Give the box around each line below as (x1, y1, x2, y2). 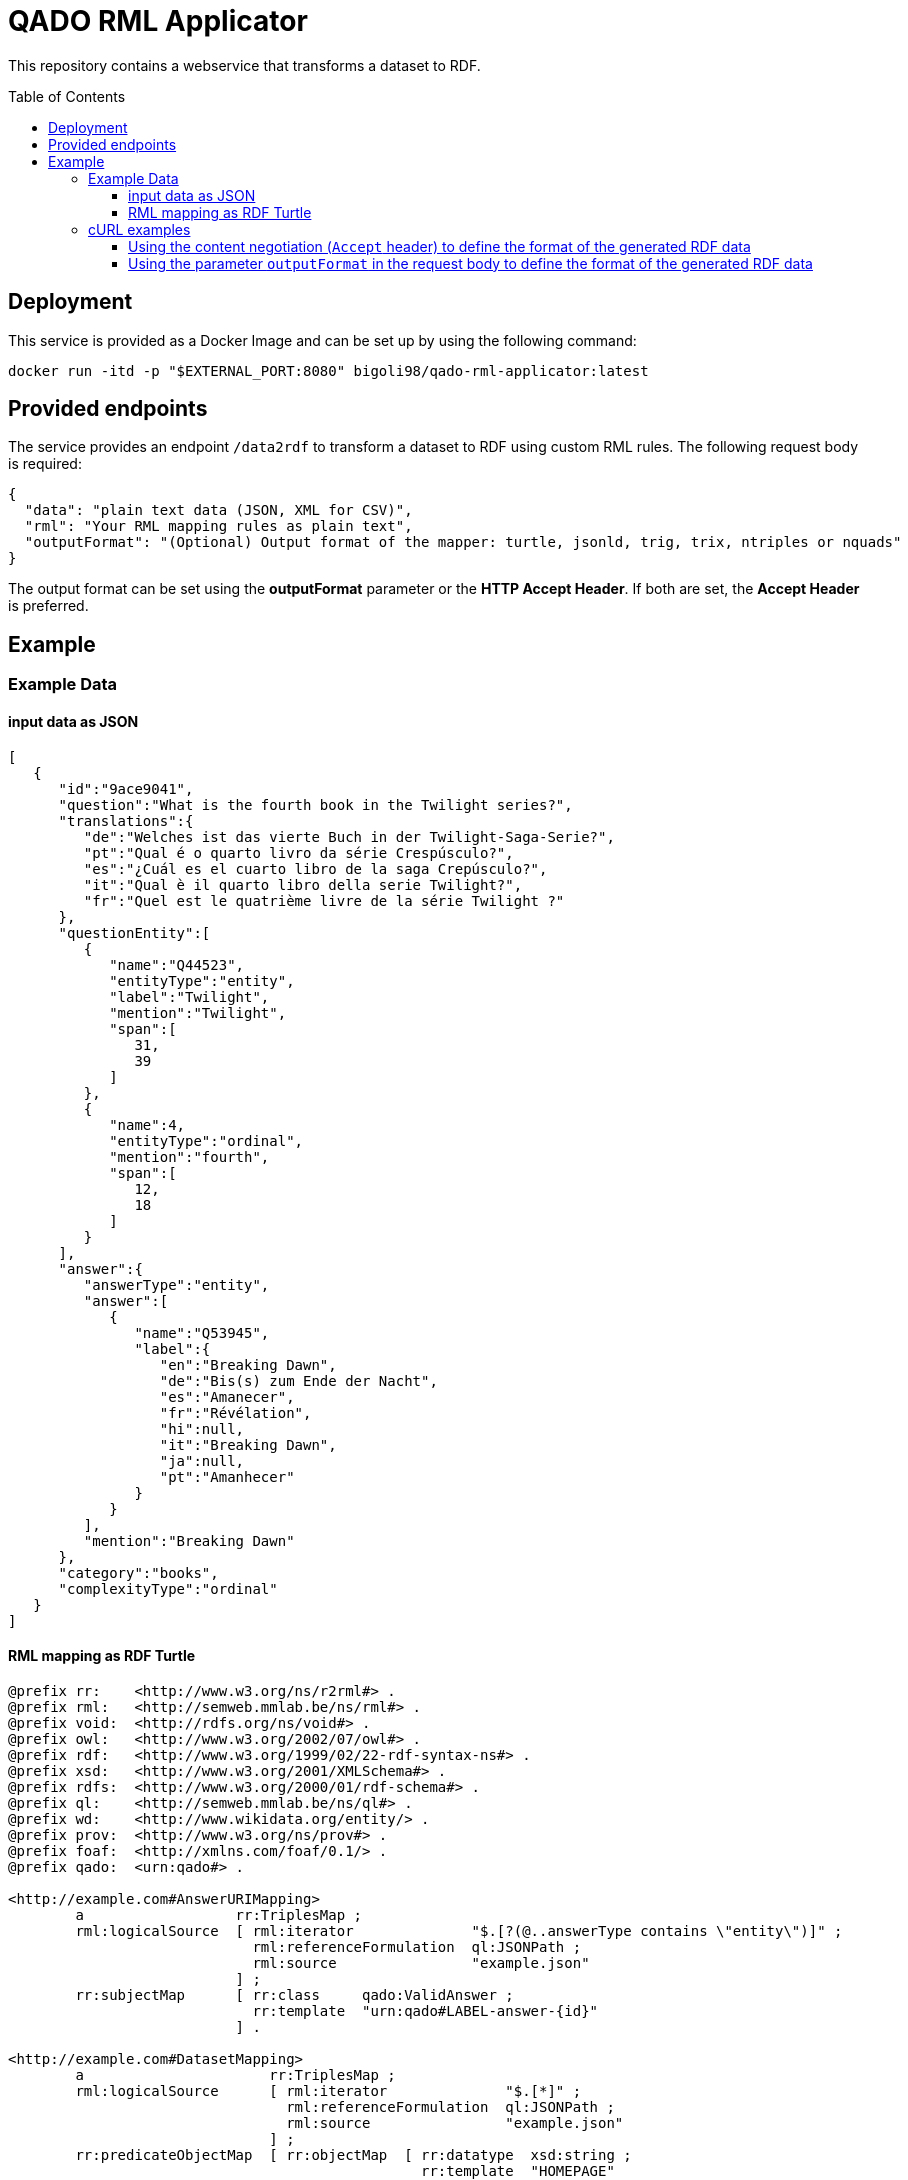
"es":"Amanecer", (159, 1388, 295, 1405)
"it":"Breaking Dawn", (159, 1436, 337, 1453)
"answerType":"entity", (83, 1276, 270, 1293)
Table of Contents (8, 87, 126, 105)
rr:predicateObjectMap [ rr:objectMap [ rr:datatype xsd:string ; (75, 2146, 632, 2163)
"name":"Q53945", (134, 1324, 270, 1341)
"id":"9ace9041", (58, 780, 194, 797)
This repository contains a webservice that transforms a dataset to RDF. (8, 56, 481, 74)
